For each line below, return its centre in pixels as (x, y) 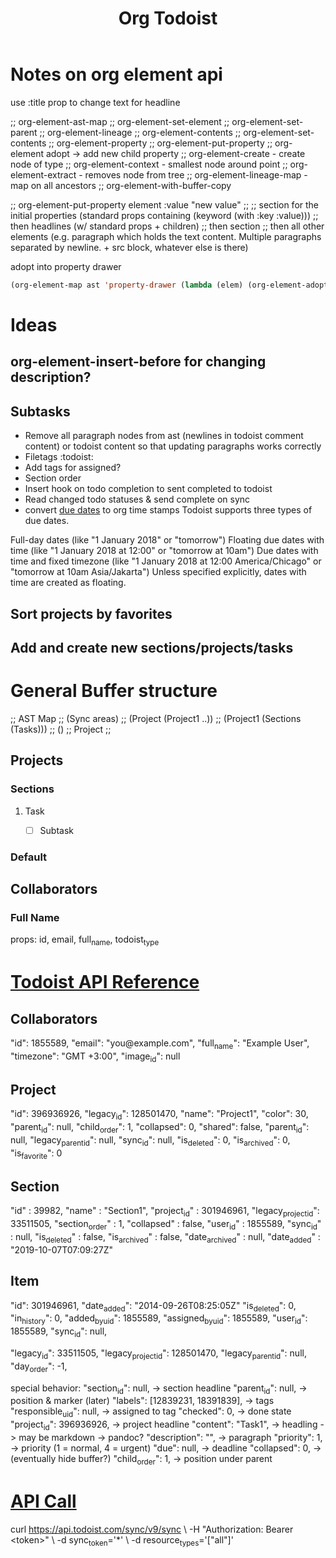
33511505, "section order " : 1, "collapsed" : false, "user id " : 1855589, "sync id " (166, 1225)
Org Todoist (168, 18)
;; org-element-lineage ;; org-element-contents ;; (140, 132)
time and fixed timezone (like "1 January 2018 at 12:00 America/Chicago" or (166, 561)
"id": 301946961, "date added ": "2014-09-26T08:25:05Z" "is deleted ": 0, (153, 1306)
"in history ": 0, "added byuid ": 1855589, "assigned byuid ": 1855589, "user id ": (159, 1319)
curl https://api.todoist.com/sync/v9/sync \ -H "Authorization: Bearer (152, 1529)
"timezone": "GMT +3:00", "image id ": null (95, 1057)
